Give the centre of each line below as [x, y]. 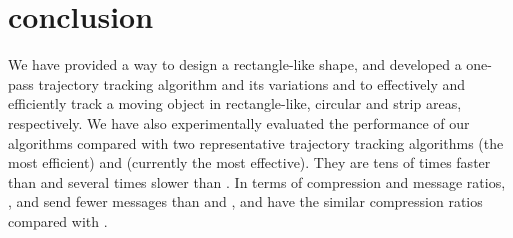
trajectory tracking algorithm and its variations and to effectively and [252, 83]
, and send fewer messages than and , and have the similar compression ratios [245, 201]
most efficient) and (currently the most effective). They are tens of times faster [249, 162]
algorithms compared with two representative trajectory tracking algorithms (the [256, 142]
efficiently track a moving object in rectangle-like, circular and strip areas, [235, 103]
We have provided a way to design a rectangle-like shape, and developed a [235, 64]
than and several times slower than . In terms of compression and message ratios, [257, 181]
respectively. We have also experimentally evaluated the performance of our [239, 122]
